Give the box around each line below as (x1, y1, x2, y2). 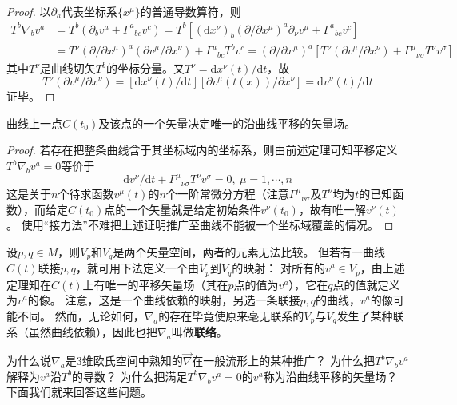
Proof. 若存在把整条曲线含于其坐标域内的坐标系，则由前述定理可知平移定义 (6, 141, 398, 158)
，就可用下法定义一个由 (76, 260, 200, 276)
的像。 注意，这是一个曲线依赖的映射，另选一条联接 (27, 292, 300, 308)
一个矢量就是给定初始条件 (126, 201, 261, 217)
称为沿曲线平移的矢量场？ (263, 367, 398, 384)
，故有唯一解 (298, 201, 366, 217)
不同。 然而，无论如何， (17, 308, 145, 324)
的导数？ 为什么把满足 (71, 367, 188, 384)
